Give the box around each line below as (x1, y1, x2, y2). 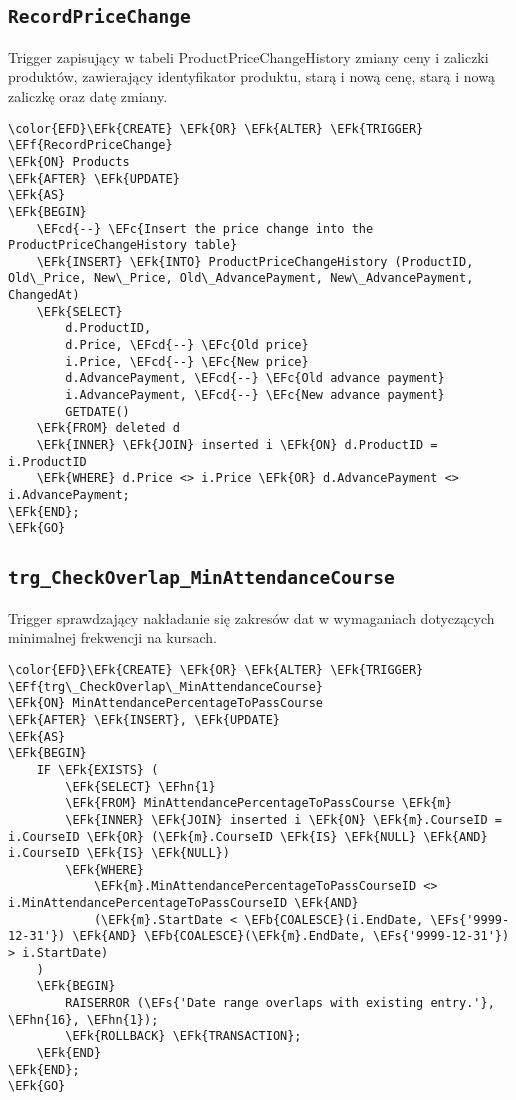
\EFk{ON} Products (8, 154, 130, 169)
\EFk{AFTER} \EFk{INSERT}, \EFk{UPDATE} (8, 712, 281, 727)
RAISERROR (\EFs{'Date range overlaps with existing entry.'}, (65, 996, 495, 1011)
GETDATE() (65, 404, 130, 419)
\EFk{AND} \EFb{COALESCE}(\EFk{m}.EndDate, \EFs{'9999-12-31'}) (72, 929, 510, 944)
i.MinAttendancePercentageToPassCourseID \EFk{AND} (8, 896, 359, 911)
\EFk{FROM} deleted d (36, 421, 180, 436)
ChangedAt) (8, 288, 80, 303)
